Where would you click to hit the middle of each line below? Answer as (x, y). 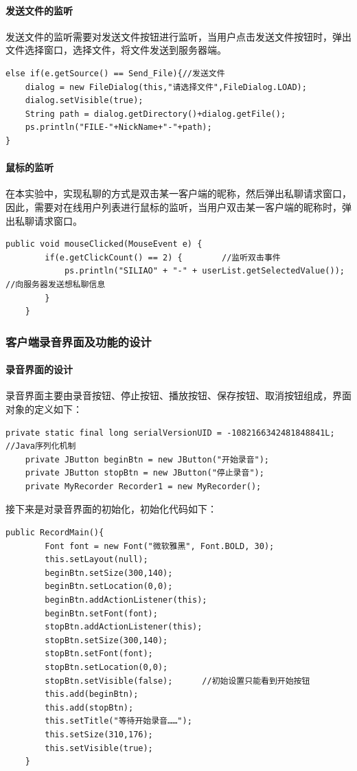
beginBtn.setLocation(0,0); (109, 586)
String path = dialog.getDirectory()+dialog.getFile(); (156, 114)
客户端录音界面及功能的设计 (79, 341)
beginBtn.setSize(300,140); (109, 573)
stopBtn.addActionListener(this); (124, 627)
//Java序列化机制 (41, 446)
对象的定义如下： (44, 409)
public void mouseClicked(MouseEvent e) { (104, 244)
